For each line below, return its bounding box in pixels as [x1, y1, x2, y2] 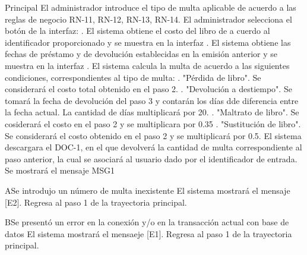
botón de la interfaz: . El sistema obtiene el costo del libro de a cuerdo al [5, 24, 270, 37]
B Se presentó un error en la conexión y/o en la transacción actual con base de [5, 216, 289, 228]
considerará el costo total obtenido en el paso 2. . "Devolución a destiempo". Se [5, 83, 292, 95]
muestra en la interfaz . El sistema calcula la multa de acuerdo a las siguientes [5, 59, 290, 71]
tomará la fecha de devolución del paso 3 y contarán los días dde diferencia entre [5, 94, 299, 106]
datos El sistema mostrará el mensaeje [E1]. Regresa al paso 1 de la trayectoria [5, 227, 292, 240]
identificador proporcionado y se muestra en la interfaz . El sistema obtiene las [5, 36, 291, 48]
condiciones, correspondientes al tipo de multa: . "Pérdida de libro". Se [5, 71, 261, 83]
